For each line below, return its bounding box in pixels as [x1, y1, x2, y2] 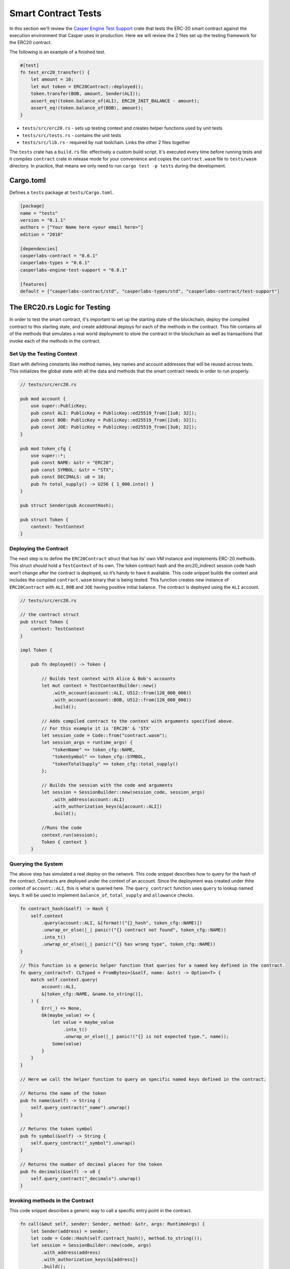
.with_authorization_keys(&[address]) [41, 1257, 138, 1262]
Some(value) [52, 1041, 82, 1047]
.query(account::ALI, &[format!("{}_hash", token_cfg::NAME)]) [41, 920, 203, 926]
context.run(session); [41, 832, 99, 838]
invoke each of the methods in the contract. [9, 338, 101, 344]
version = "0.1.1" [20, 217, 66, 223]
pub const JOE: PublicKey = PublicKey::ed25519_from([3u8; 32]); [30, 424, 197, 430]
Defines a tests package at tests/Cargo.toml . [9, 189, 114, 195]
